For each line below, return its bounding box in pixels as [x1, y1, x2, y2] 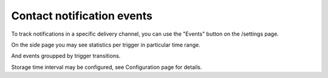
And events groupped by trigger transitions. [11, 52, 121, 60]
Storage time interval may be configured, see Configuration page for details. [11, 63, 202, 71]
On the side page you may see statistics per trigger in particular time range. [11, 41, 200, 48]
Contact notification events [11, 9, 153, 22]
